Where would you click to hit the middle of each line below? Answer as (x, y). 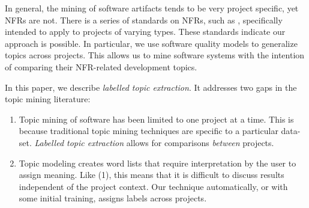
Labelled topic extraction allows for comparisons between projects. (154, 142)
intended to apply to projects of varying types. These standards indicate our (145, 32)
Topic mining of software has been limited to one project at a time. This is (156, 119)
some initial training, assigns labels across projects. (113, 198)
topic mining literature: (48, 99)
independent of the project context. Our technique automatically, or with (153, 186)
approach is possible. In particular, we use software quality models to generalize (151, 43)
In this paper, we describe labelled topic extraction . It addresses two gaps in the (151, 87)
